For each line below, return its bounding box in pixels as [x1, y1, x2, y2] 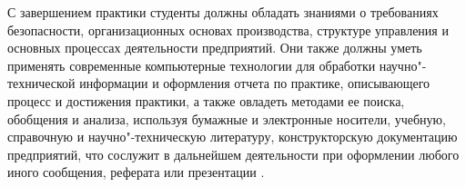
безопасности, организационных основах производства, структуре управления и [7, 20, 449, 39]
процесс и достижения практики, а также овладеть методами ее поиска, [7, 91, 405, 110]
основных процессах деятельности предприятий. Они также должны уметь [7, 38, 422, 57]
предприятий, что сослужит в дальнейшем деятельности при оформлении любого [7, 144, 460, 163]
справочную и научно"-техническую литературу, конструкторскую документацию [7, 127, 458, 146]
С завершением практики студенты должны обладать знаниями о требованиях [7, 3, 439, 21]
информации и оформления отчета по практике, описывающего [79, 74, 431, 93]
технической [7, 74, 76, 93]
